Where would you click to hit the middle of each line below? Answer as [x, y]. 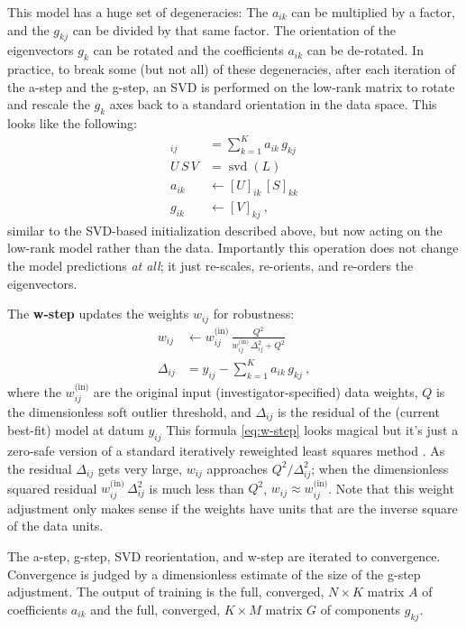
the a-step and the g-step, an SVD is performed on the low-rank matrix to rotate [231, 86]
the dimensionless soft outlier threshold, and [129, 411]
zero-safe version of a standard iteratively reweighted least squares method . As [226, 451]
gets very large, [140, 468]
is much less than [196, 488]
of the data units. [55, 526]
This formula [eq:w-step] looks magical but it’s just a [312, 430]
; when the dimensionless [380, 468]
